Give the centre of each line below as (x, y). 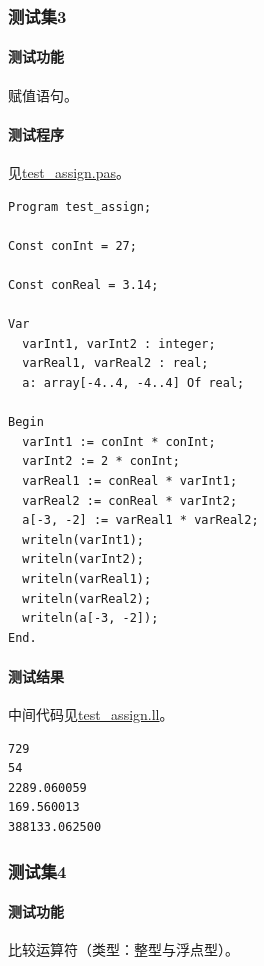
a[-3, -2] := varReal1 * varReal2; (140, 520)
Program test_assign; (80, 206)
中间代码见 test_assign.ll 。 (91, 714)
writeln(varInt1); (83, 539)
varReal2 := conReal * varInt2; (130, 500)
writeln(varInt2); (83, 559)
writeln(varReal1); (87, 578)
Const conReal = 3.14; (83, 285)
